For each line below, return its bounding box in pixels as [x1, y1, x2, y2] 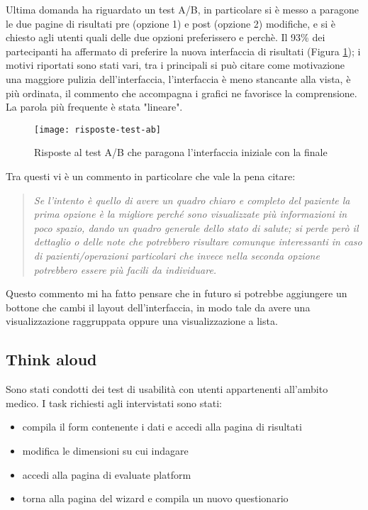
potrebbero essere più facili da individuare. [33, 262, 217, 277]
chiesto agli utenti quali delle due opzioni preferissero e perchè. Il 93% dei [6, 30, 325, 45]
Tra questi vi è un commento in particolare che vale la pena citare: [6, 169, 296, 183]
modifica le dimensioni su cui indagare [22, 443, 189, 458]
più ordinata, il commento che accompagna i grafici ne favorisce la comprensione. [6, 85, 357, 100]
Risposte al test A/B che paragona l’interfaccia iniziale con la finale [34, 145, 328, 160]
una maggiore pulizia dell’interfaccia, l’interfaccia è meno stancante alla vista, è [6, 71, 351, 86]
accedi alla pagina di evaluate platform [22, 467, 191, 482]
